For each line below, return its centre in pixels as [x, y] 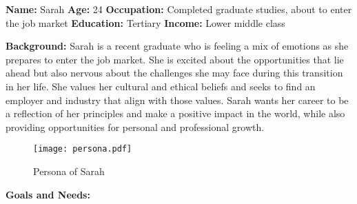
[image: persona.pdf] [83, 149]
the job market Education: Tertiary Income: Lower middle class [145, 22]
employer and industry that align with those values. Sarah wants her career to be [177, 100]
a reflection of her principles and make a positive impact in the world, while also [175, 113]
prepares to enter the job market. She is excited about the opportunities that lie [175, 59]
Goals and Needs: [48, 194]
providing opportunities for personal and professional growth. [135, 126]
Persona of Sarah [69, 171]
